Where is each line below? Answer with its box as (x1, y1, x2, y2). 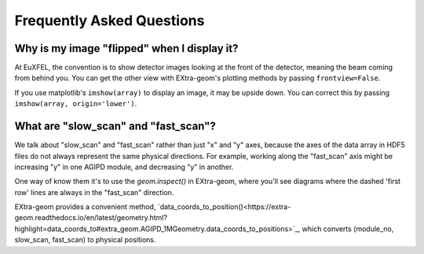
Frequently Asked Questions (14, 12, 205, 29)
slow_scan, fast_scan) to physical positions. (14, 235, 156, 245)
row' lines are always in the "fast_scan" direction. (14, 187, 174, 197)
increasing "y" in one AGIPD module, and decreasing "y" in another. (14, 162, 234, 171)
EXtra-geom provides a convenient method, (14, 202, 156, 212)
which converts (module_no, (302, 224, 394, 234)
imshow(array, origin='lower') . (14, 99, 137, 109)
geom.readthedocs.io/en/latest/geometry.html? (14, 213, 168, 223)
